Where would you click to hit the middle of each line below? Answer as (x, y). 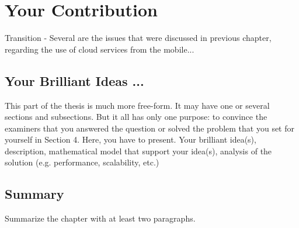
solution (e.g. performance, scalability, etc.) (82, 162)
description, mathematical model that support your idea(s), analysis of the (138, 151)
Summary (34, 194)
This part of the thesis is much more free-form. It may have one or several (137, 105)
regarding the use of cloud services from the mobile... (100, 49)
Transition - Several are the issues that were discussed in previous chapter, (138, 38)
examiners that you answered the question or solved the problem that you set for (150, 128)
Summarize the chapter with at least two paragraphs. (100, 218)
